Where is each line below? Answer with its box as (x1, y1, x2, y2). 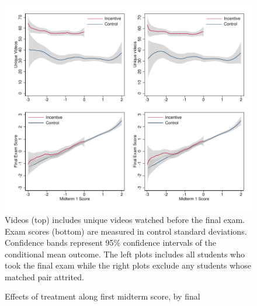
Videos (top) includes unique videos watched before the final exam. (5, 213, 245, 225)
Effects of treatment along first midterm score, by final (5, 290, 200, 302)
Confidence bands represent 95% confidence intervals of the (5, 236, 216, 249)
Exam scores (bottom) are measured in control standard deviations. (5, 225, 247, 237)
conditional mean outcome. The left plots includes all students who (5, 247, 245, 260)
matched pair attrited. (5, 270, 84, 283)
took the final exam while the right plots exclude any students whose (5, 259, 251, 271)
